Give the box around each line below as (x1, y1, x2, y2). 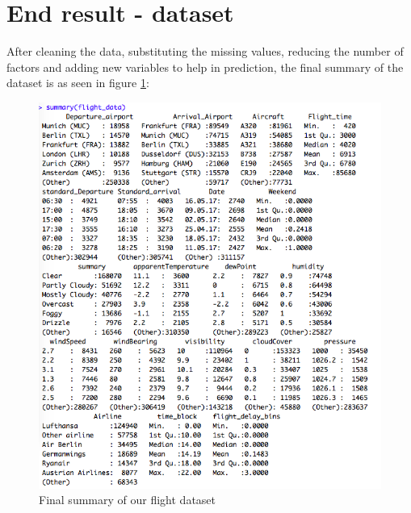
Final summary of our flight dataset (39, 491, 216, 508)
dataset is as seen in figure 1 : (6, 74, 149, 91)
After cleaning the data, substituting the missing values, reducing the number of (6, 43, 404, 60)
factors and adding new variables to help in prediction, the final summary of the (6, 58, 404, 75)
